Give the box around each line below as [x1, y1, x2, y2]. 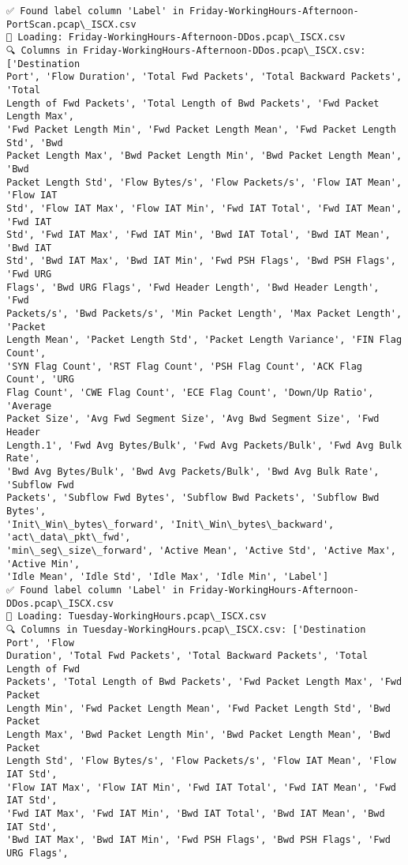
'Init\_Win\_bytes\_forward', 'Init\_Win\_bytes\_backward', [6, 518, 335, 530]
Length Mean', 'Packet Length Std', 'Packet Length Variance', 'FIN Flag [6, 334, 402, 346]
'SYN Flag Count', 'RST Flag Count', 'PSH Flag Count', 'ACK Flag [6, 360, 363, 372]
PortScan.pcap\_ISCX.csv [6, 18, 137, 30]
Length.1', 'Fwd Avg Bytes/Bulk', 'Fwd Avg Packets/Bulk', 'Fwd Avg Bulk [6, 439, 402, 451]
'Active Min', [6, 558, 80, 570]
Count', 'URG [6, 374, 74, 385]
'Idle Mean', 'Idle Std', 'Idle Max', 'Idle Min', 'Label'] [6, 571, 329, 583]
